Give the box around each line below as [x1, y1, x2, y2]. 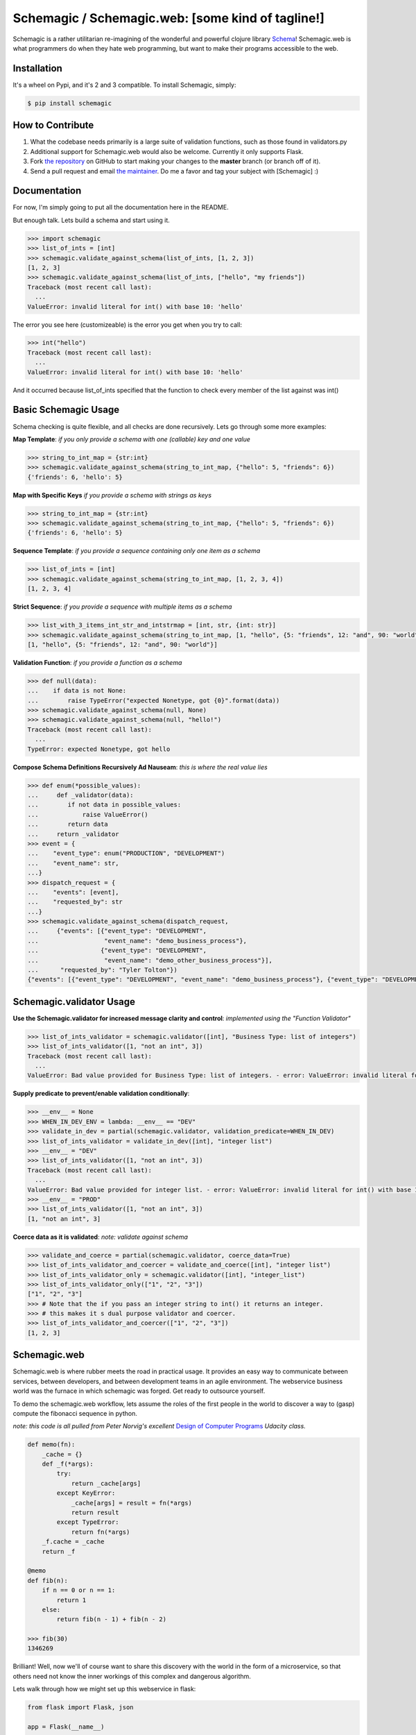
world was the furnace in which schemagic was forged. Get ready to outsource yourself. [12, 1387, 266, 1395]
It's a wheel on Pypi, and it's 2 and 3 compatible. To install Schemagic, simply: [12, 81, 236, 89]
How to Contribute [12, 119, 94, 131]
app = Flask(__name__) [27, 1723, 105, 1731]
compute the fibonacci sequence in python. [12, 1409, 138, 1417]
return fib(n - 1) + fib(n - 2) [56, 1616, 166, 1623]
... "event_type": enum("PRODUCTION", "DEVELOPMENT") [27, 849, 225, 857]
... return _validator [27, 830, 119, 838]
